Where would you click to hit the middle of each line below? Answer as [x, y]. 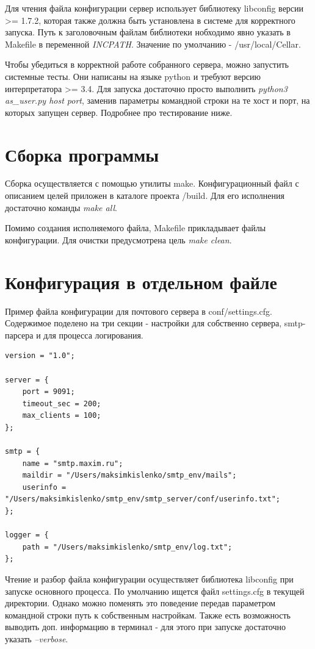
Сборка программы [82, 154]
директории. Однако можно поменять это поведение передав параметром [140, 603]
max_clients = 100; [62, 416]
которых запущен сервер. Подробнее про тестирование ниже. [119, 112]
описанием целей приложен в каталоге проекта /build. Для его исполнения [145, 195]
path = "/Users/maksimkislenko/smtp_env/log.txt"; [127, 547]
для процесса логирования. [93, 335]
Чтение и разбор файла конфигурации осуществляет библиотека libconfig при [149, 579]
